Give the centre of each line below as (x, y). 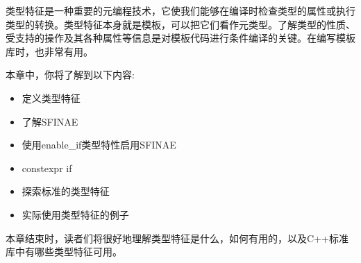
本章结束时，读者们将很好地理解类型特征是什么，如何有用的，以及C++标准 (177, 238)
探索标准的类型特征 (66, 191)
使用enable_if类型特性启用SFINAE (99, 145)
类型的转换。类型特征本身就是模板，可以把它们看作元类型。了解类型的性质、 (180, 24)
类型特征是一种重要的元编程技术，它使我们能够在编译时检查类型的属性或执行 (180, 10)
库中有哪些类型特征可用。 (64, 252)
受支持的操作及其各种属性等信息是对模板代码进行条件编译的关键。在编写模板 (180, 38)
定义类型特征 (51, 97)
